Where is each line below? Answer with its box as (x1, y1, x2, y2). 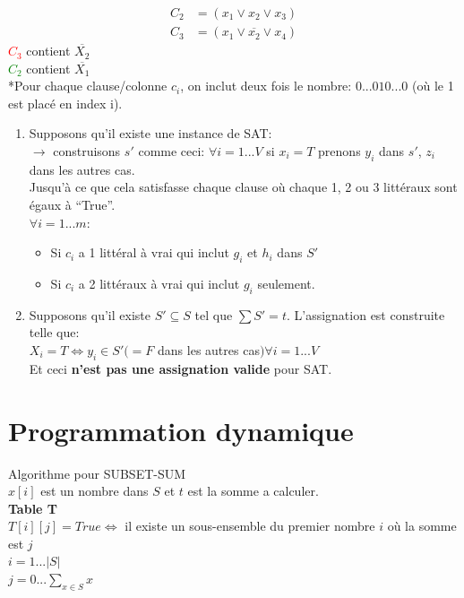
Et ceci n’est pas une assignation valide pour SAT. (29, 359, 332, 377)
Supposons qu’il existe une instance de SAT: (29, 124, 272, 143)
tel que (194, 305, 233, 324)
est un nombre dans (40, 481, 149, 500)
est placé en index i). (8, 93, 123, 112)
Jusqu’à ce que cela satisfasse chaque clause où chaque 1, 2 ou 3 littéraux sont (29, 178, 458, 196)
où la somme (387, 516, 457, 535)
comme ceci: (138, 142, 205, 160)
